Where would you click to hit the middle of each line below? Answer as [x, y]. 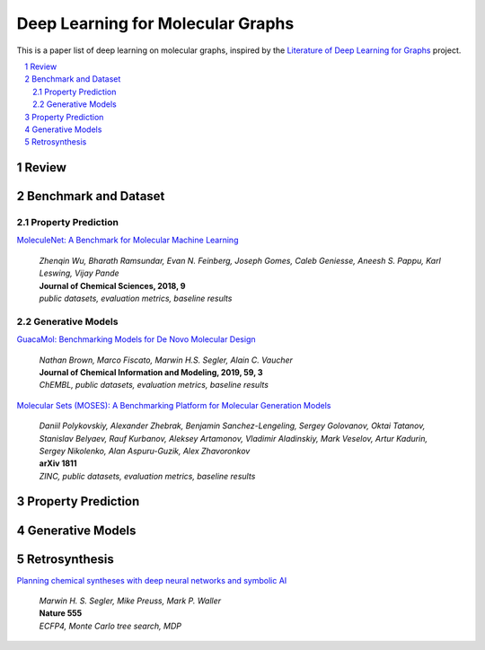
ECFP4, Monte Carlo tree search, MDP [110, 626]
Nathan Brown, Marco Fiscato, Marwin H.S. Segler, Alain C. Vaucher [166, 360]
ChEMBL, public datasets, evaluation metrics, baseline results [154, 385]
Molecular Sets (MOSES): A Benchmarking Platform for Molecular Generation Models [174, 405]
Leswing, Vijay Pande [79, 273]
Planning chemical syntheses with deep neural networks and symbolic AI [152, 580]
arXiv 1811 [58, 463]
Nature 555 [61, 613]
